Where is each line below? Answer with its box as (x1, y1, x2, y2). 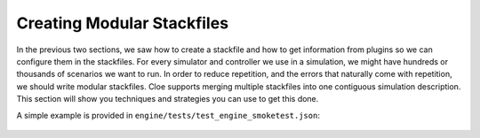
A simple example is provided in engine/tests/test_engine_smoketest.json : (16, 110, 320, 120)
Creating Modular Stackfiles (16, 13, 229, 33)
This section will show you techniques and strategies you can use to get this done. (16, 94, 319, 104)
